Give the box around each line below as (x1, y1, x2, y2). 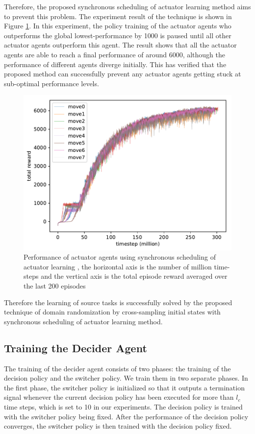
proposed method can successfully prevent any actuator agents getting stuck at (4, 69, 241, 79)
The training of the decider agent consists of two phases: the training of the (4, 363, 231, 373)
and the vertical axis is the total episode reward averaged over (41, 271, 228, 281)
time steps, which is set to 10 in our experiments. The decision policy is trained (4, 401, 243, 411)
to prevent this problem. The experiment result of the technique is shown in (4, 11, 232, 21)
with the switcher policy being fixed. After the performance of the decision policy (4, 411, 249, 421)
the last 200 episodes (24, 281, 86, 291)
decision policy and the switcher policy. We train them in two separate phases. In (4, 373, 248, 383)
